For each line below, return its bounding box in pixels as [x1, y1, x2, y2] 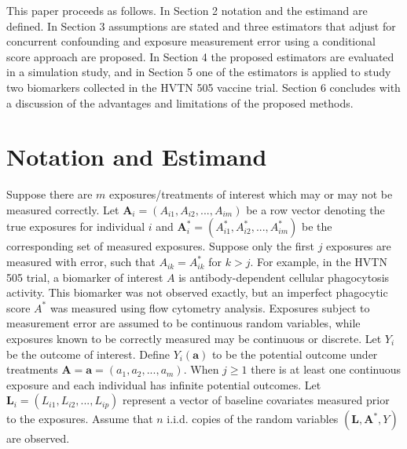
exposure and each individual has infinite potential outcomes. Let [6, 376, 321, 392]
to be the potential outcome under [211, 345, 378, 362]
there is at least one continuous [251, 361, 401, 378]
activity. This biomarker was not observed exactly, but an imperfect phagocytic [6, 284, 388, 301]
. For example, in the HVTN [250, 254, 387, 270]
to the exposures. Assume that [6, 411, 153, 427]
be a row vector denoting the [246, 201, 385, 217]
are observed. [6, 430, 70, 447]
